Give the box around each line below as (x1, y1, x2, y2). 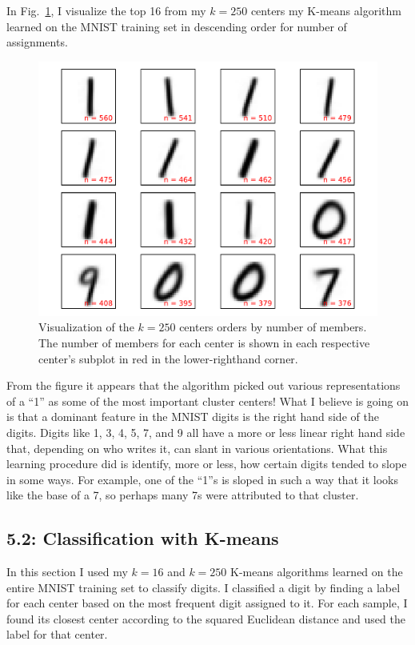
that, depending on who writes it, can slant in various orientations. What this (6, 439, 388, 456)
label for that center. (6, 626, 108, 643)
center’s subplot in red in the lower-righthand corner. (38, 350, 298, 367)
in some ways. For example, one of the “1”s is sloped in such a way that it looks (6, 471, 398, 487)
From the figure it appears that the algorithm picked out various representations (6, 377, 401, 394)
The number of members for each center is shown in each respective (38, 334, 370, 351)
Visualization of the (38, 318, 134, 335)
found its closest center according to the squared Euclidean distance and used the (6, 610, 405, 627)
